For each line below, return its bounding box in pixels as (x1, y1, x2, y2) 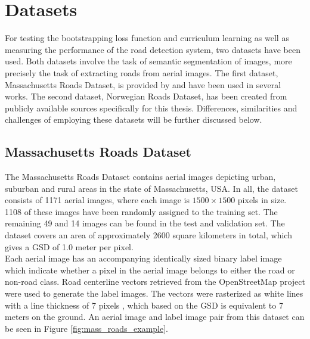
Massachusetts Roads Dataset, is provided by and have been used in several (5, 78, 281, 91)
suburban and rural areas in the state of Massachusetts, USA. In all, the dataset (5, 182, 298, 194)
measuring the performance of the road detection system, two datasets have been (5, 43, 300, 55)
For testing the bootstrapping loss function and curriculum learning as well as (5, 32, 289, 44)
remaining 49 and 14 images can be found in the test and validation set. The (5, 217, 285, 229)
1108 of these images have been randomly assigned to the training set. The (5, 205, 278, 217)
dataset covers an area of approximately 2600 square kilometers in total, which (5, 229, 292, 241)
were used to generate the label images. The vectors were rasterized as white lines (5, 287, 303, 300)
